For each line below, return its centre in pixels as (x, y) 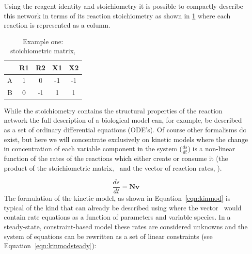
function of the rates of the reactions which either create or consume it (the (116, 158)
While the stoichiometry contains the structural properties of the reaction (113, 110)
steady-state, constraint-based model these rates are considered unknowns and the (126, 226)
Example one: (43, 41)
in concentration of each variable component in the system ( (93, 149)
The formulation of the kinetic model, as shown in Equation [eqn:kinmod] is (117, 198)
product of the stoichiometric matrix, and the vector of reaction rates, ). (113, 167)
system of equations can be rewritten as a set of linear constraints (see (108, 236)
